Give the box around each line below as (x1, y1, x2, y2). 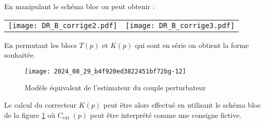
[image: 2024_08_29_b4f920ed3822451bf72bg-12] (25, 67, 186, 75)
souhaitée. (4, 49, 35, 60)
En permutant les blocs (4, 39, 77, 50)
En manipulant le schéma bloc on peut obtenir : (4, 1, 155, 11)
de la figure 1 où (4, 109, 55, 120)
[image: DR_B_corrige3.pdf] (125, 21, 235, 30)
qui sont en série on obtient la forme (135, 39, 249, 50)
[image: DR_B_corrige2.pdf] (8, 21, 117, 30)
